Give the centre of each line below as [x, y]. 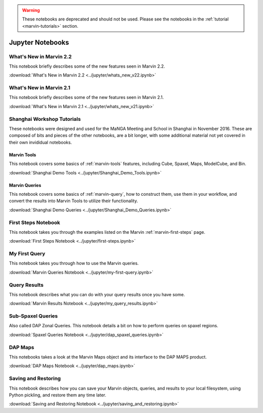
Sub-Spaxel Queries [33, 316]
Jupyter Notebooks [39, 42]
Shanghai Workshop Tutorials [45, 119]
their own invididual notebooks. [40, 142]
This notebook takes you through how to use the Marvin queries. [74, 263]
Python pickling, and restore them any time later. [58, 395]
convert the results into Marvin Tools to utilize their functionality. [74, 201]
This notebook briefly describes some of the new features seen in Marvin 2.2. [87, 66]
